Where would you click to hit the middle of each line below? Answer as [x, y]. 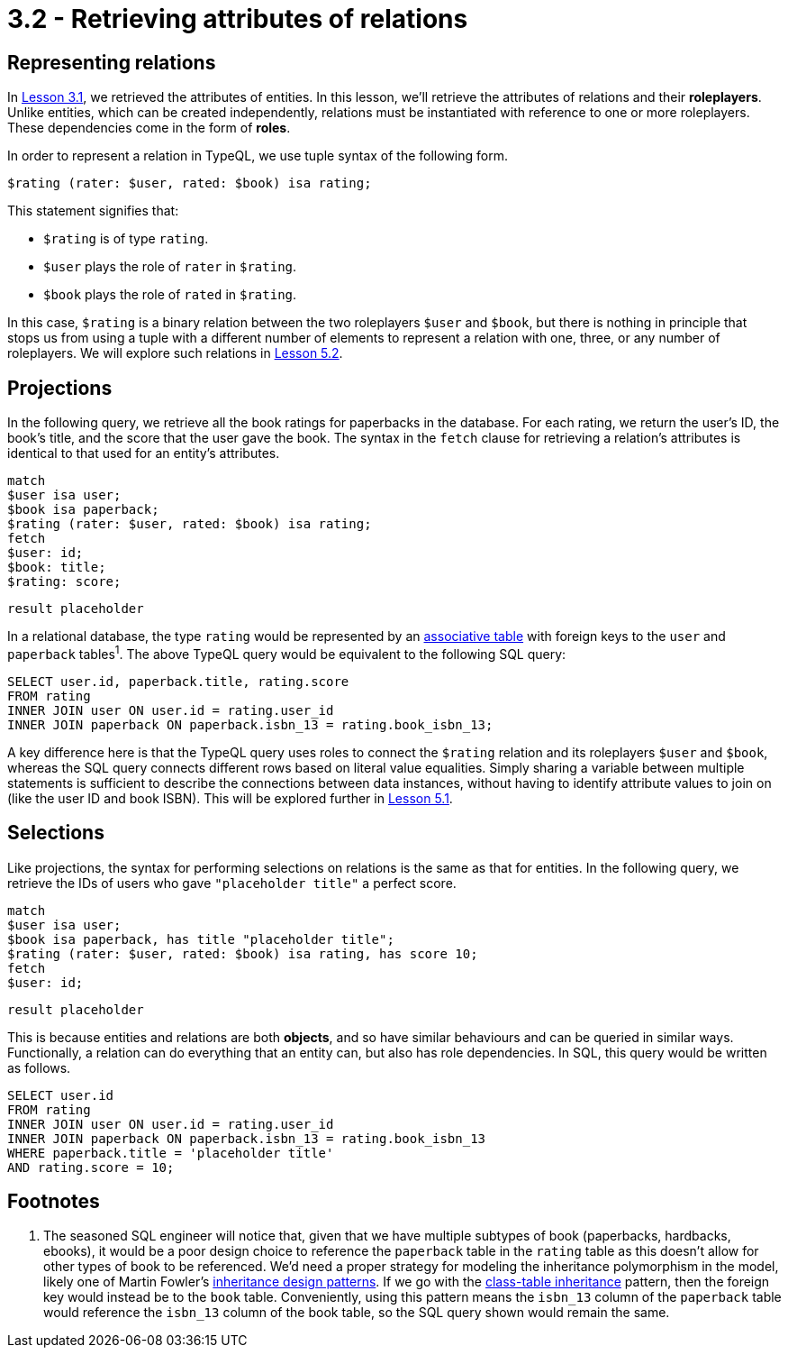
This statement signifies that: [93, 211]
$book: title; [57, 568]
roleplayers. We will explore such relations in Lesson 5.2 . [175, 353]
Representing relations [112, 62]
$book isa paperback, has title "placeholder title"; [201, 939]
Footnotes [54, 1201]
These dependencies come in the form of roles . [149, 128]
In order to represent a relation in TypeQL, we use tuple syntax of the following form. [258, 156]
